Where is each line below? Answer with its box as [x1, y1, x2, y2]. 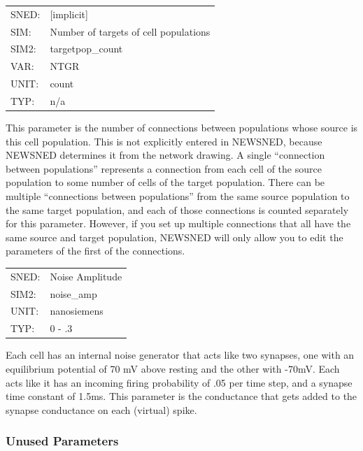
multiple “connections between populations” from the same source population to [6, 189, 350, 203]
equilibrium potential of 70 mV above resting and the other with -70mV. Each [6, 361, 340, 375]
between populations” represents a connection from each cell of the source [6, 161, 322, 176]
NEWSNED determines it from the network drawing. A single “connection [6, 148, 325, 162]
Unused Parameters [6, 432, 119, 450]
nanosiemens [50, 303, 104, 318]
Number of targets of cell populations [50, 24, 211, 38]
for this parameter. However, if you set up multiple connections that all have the [6, 216, 351, 231]
